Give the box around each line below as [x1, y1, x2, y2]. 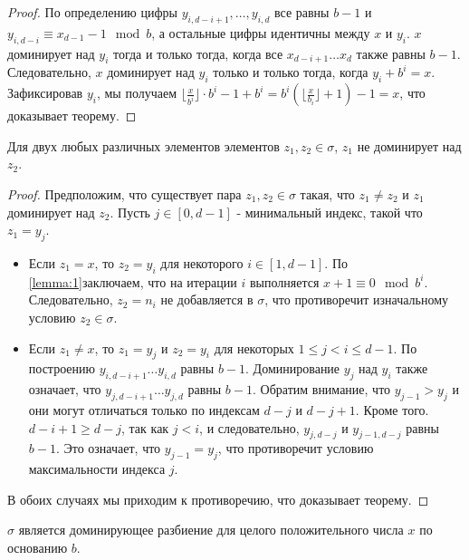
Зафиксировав [7, 83, 83, 102]
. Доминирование [245, 359, 340, 378]
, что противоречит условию [217, 439, 374, 458]
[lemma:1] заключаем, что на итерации [28, 272, 237, 291]
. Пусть [110, 202, 150, 221]
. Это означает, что [55, 439, 161, 458]
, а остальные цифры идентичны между [151, 23, 370, 42]
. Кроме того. [355, 400, 429, 419]
